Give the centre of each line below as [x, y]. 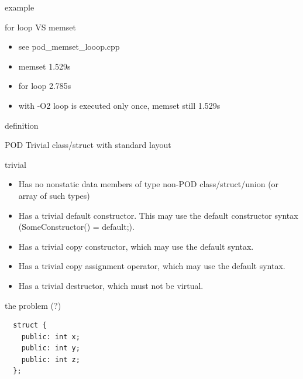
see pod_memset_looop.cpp [69, 46]
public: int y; [51, 348]
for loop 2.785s [45, 86]
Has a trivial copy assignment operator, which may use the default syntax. [152, 266]
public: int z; [51, 359]
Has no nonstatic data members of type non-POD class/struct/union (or [149, 184]
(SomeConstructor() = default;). [76, 227]
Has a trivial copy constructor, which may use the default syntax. [136, 246]
